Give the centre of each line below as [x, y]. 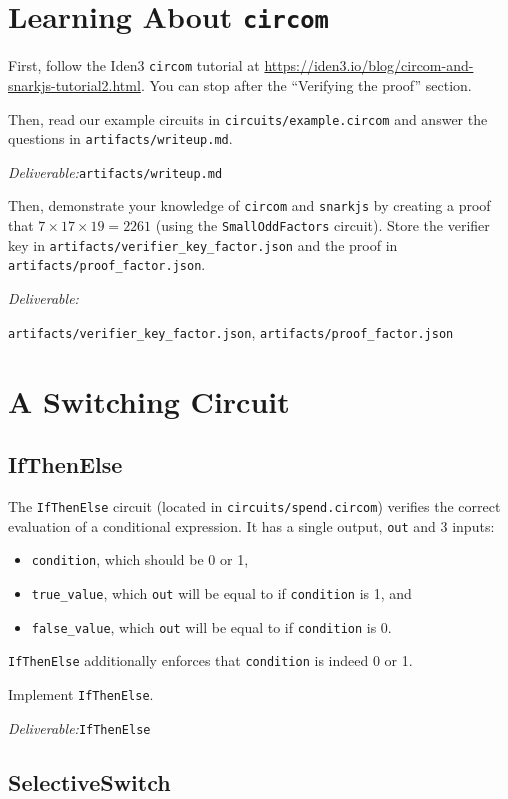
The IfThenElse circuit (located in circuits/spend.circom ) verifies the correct [254, 505]
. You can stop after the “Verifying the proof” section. [306, 84]
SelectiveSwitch [89, 781]
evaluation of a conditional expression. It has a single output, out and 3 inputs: [251, 525]
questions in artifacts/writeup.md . [120, 138]
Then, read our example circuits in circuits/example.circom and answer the [248, 118]
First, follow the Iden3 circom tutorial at [134, 65]
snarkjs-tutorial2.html [74, 84]
